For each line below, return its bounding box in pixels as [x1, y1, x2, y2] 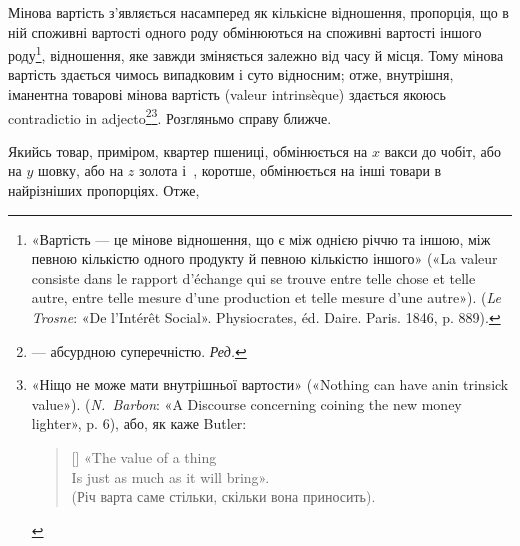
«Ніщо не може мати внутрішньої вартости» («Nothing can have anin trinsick [31, 374, 509, 395]
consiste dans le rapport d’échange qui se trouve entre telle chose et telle [31, 267, 476, 288]
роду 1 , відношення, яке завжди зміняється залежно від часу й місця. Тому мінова [8, 42, 504, 65]
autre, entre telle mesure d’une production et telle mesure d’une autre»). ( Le [31, 287, 501, 308]
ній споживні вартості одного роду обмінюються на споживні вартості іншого [8, 21, 482, 42]
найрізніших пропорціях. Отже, [8, 180, 200, 201]
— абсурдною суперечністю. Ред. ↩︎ [31, 340, 247, 361]
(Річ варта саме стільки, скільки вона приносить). [71, 486, 376, 507]
